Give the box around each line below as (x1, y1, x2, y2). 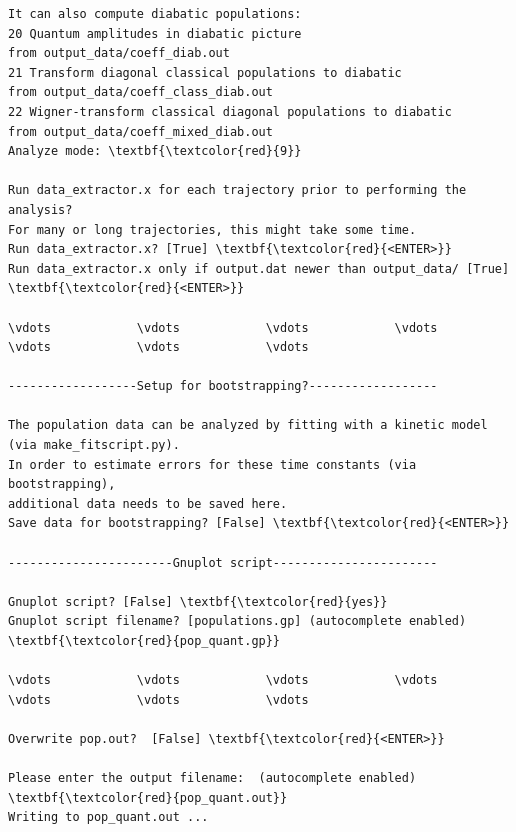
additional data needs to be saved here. (8, 496, 288, 511)
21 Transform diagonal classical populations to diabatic (8, 65, 402, 80)
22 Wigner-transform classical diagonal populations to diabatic (8, 104, 452, 119)
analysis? (8, 202, 73, 217)
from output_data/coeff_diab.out (8, 46, 230, 61)
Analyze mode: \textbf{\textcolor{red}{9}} (8, 144, 302, 159)
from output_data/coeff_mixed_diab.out (8, 124, 273, 139)
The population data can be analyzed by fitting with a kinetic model (8, 418, 488, 433)
